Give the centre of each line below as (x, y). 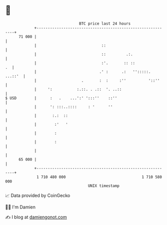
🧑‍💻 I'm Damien (20, 207)
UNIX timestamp (104, 186)
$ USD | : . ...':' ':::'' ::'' (61, 98)
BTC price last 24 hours (105, 24)
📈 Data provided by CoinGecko (38, 195)
